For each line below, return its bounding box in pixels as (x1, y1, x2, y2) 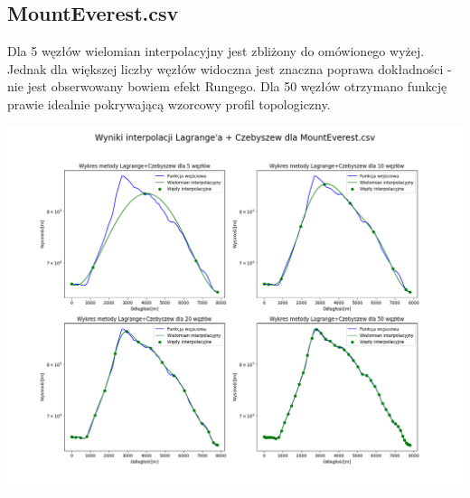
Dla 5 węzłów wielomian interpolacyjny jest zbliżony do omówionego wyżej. (7, 42, 425, 61)
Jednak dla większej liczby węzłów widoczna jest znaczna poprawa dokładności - (7, 59, 452, 78)
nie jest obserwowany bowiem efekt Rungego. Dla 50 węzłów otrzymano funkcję (7, 77, 447, 96)
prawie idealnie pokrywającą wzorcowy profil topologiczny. (7, 94, 331, 113)
